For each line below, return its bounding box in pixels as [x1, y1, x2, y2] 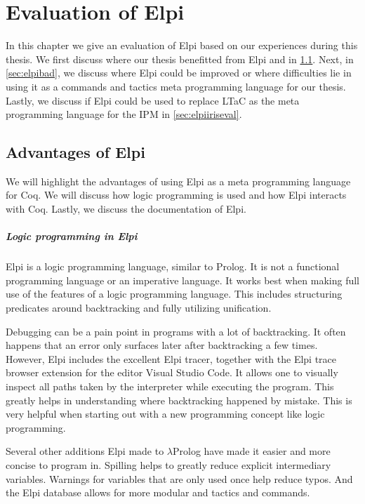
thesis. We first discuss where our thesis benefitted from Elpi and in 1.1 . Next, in [6, 51, 354, 66]
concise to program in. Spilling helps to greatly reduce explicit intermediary [6, 457, 331, 472]
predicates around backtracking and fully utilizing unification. [6, 300, 272, 315]
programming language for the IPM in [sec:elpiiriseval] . [6, 107, 242, 121]
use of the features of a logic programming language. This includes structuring [6, 286, 343, 301]
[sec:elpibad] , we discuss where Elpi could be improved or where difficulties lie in [6, 65, 352, 80]
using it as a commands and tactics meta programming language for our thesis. [6, 79, 346, 93]
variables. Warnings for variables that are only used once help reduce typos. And [6, 471, 353, 486]
